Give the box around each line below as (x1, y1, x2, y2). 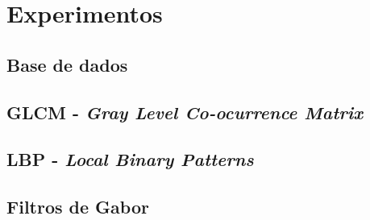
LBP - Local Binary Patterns (6, 147, 254, 172)
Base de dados (6, 52, 128, 77)
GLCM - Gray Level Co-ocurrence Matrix (6, 99, 364, 124)
